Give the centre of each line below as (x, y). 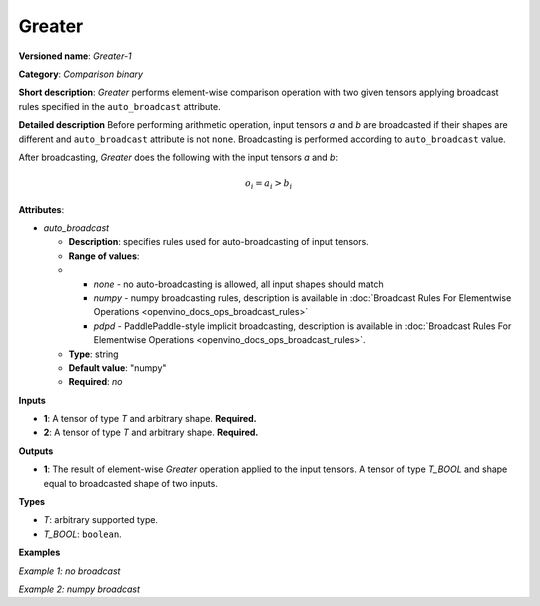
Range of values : (104, 256)
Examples (39, 552)
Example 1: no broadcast (69, 571)
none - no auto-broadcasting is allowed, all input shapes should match (238, 284)
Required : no (95, 382)
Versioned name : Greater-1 (75, 56)
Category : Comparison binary (81, 74)
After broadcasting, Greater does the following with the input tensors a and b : (178, 157)
